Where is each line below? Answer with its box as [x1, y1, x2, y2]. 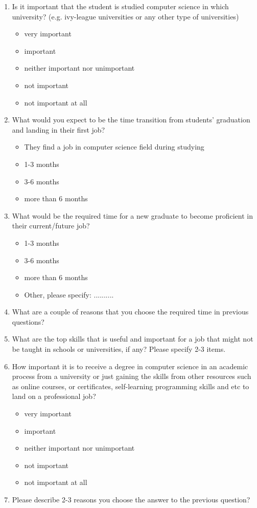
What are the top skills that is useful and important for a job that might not [12, 333, 253, 344]
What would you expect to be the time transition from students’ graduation [12, 114, 250, 125]
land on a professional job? [12, 391, 96, 401]
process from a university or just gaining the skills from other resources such [12, 371, 251, 382]
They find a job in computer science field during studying [24, 141, 204, 152]
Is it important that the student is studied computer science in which [12, 1, 229, 11]
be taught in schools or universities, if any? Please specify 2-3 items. [12, 344, 226, 354]
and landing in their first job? [12, 124, 105, 135]
